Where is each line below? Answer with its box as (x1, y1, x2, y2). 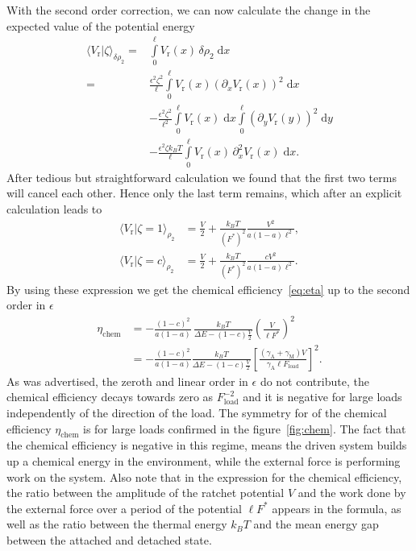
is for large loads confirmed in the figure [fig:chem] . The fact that (82, 420, 406, 437)
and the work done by (297, 484, 406, 501)
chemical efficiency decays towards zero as (6, 388, 214, 405)
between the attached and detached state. (6, 531, 212, 548)
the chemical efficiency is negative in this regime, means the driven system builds (6, 437, 407, 454)
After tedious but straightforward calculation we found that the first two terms (6, 168, 397, 185)
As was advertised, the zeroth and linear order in (6, 372, 248, 389)
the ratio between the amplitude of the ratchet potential (6, 484, 285, 501)
